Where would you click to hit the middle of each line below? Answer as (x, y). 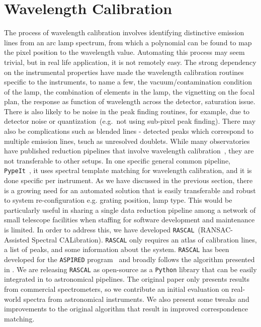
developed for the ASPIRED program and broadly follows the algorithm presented (129, 259)
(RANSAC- (215, 230)
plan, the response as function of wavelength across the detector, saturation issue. (130, 101)
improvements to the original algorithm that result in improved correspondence (126, 309)
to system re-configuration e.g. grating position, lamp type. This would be (118, 200)
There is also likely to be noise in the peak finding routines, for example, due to (127, 111)
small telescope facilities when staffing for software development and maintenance (129, 220)
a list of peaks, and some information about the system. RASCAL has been (117, 249)
